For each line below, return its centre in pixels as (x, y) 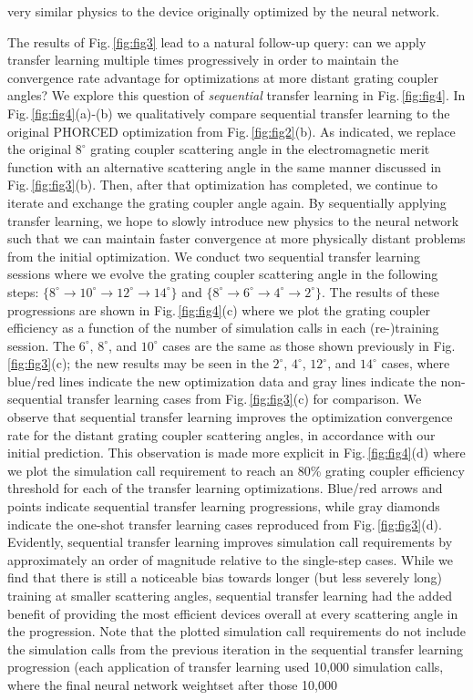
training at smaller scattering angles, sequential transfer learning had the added (230, 595)
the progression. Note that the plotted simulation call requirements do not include (236, 631)
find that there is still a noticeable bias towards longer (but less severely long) (225, 577)
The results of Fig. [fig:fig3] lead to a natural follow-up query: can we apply (217, 41)
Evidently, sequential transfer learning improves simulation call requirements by (230, 542)
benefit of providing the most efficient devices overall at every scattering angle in (233, 613)
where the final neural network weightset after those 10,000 (172, 684)
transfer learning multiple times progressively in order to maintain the (203, 60)
